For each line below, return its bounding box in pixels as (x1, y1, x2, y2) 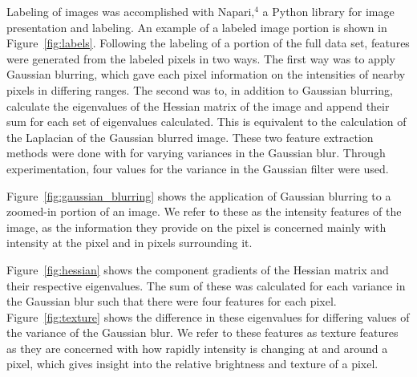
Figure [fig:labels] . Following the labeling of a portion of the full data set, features (6, 34, 410, 51)
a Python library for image (262, 3, 395, 19)
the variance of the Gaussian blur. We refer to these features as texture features (6, 324, 399, 341)
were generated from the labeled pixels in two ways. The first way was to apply (6, 50, 395, 67)
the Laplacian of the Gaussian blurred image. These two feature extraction (6, 128, 374, 145)
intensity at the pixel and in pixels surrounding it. (6, 234, 253, 251)
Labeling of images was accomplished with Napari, (6, 3, 255, 19)
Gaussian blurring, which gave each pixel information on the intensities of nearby (6, 66, 406, 83)
